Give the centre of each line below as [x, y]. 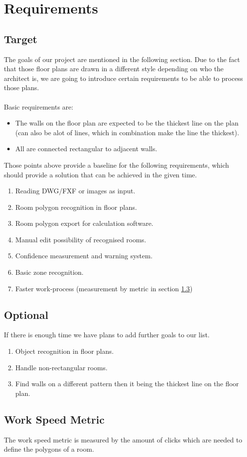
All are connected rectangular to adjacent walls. [86, 149]
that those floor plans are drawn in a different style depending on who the [114, 69]
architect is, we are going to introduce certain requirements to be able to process [123, 78]
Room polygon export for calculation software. [84, 223]
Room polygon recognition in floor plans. [76, 207]
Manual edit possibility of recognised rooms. [81, 239]
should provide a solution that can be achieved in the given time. [100, 174]
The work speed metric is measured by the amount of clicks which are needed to [123, 439]
